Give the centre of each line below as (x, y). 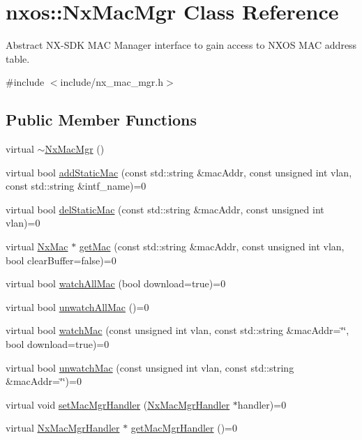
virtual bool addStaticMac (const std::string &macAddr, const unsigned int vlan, (179, 172)
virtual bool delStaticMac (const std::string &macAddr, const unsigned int (165, 209)
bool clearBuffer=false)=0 (61, 260)
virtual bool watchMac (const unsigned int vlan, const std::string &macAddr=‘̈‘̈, (178, 330)
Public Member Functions (101, 120)
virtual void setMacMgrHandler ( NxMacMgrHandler (118, 404)
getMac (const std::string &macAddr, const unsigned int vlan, (212, 246)
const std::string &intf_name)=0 (76, 186)
